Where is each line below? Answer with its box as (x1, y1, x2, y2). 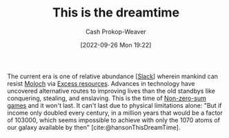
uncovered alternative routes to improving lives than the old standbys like (7, 87, 215, 95)
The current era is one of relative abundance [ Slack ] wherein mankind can (7, 72, 219, 80)
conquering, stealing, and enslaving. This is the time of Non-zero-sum (7, 94, 207, 102)
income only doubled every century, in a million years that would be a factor (7, 108, 223, 117)
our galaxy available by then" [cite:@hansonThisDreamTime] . (7, 123, 181, 131)
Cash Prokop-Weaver (85, 27, 147, 36)
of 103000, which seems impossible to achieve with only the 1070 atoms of (7, 115, 221, 124)
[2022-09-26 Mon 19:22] (80, 41, 152, 49)
